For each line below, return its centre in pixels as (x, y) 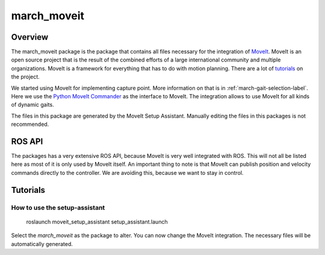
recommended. (30, 124)
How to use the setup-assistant (58, 207)
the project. (26, 77)
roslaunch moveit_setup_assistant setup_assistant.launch (97, 222)
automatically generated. (42, 244)
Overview (30, 37)
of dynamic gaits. (32, 105)
